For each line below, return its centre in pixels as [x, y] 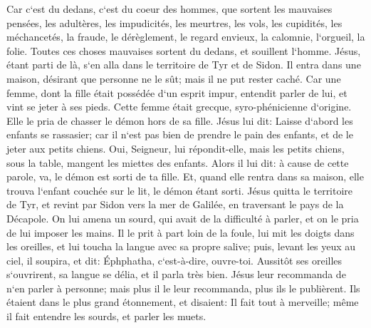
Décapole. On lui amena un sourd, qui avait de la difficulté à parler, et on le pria [183, 218]
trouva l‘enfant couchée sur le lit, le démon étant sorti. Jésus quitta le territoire [180, 190]
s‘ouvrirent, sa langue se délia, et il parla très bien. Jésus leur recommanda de [176, 274]
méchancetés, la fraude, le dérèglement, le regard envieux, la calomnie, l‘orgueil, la [186, 37]
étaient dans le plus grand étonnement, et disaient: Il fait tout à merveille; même [183, 302]
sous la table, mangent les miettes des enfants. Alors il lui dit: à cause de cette [178, 162]
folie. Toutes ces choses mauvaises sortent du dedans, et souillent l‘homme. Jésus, [184, 50]
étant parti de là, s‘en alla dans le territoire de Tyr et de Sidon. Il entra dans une [184, 65]
